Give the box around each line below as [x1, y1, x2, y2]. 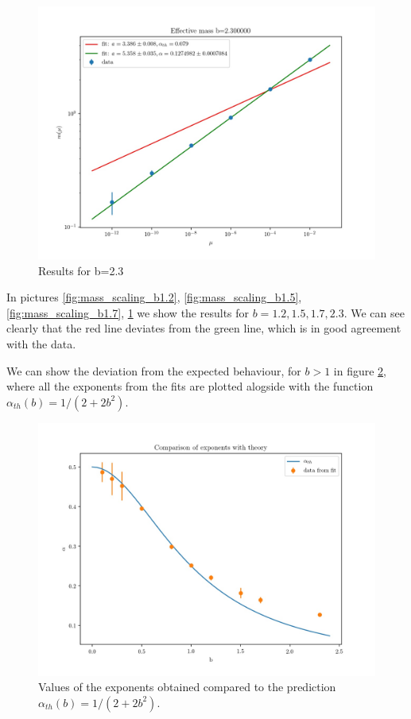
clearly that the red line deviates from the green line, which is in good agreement [6, 320, 401, 336]
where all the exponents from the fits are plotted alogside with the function [6, 378, 374, 394]
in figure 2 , [333, 362, 386, 379]
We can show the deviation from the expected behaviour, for [6, 362, 301, 379]
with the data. [6, 335, 76, 352]
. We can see [343, 304, 405, 321]
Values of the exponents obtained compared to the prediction [38, 678, 336, 695]
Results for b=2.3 [38, 262, 124, 278]
